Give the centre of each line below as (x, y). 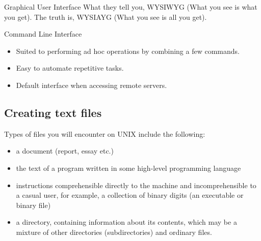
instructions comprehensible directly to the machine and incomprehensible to (136, 185)
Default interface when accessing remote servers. (92, 85)
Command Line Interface (43, 34)
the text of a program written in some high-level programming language (128, 168)
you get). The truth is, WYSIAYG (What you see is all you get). (106, 17)
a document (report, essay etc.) (65, 151)
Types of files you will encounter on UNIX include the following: (105, 133)
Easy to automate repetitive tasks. (70, 68)
